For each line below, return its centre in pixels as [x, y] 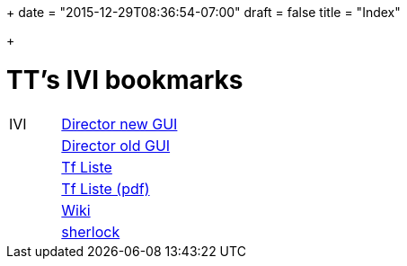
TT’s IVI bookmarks [125, 80]
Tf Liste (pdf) [106, 188]
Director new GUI [119, 124]
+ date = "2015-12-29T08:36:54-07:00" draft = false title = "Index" [203, 12]
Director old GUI [116, 145]
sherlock [91, 231]
